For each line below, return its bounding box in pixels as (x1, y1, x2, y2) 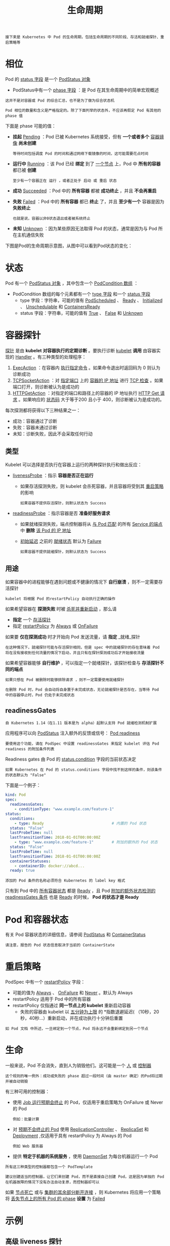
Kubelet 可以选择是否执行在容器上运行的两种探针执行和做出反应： (5, 461, 143, 468)
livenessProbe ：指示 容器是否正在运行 (12, 472, 94, 478)
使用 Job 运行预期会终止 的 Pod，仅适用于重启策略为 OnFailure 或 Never (12, 1099, 163, 1106)
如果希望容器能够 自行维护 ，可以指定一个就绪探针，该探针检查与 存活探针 (5, 659, 160, 666)
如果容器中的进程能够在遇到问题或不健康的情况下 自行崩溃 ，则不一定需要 (5, 579, 158, 585)
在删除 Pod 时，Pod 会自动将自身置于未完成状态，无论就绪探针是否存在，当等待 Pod (5, 687, 159, 692)
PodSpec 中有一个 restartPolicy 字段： (5, 979, 86, 985)
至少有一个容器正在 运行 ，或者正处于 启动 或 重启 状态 (12, 178, 117, 184)
